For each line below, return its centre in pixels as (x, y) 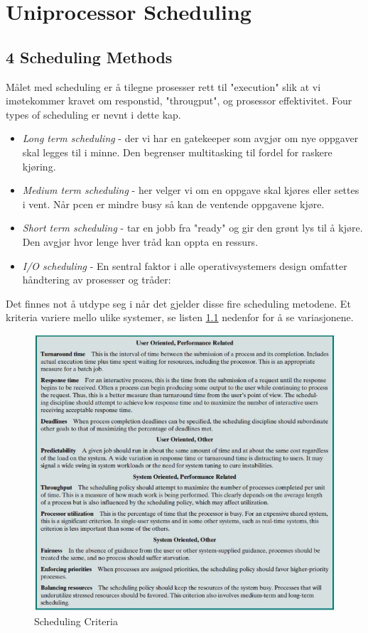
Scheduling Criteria (76, 621)
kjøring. (39, 166)
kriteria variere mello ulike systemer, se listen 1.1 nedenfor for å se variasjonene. (180, 317)
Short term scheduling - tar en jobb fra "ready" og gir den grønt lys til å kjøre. (193, 228)
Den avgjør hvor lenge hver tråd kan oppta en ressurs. (140, 241)
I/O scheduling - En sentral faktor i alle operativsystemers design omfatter (185, 265)
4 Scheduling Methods (89, 56)
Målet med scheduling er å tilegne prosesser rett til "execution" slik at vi (163, 86)
